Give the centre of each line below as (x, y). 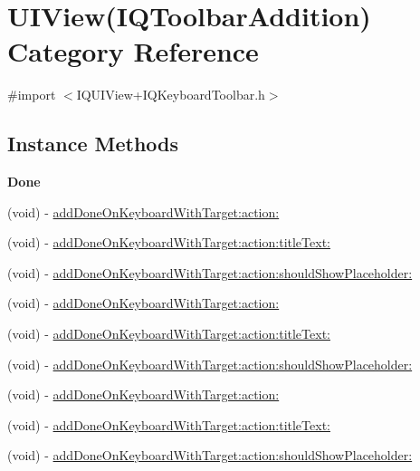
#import (32, 95)
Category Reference (133, 51)
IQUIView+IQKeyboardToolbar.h (171, 95)
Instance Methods (93, 144)
